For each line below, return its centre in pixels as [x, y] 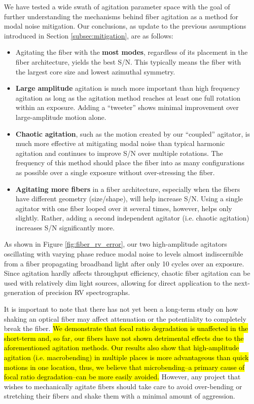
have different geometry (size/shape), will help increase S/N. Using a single [129, 199]
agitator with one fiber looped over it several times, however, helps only [124, 208]
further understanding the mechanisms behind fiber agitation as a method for [121, 16]
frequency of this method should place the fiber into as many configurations [130, 163]
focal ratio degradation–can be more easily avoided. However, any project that [122, 377]
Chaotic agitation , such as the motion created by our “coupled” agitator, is [133, 133]
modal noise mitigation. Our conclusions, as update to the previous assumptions [125, 26]
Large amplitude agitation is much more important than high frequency [128, 88]
